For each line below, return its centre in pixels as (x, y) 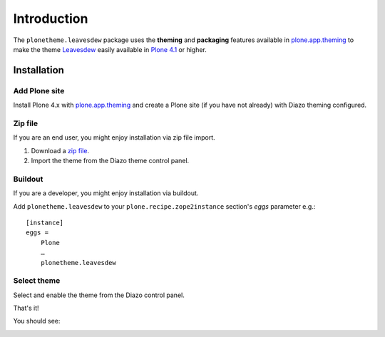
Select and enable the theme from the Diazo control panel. (99, 295)
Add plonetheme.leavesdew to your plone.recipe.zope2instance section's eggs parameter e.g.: (164, 206)
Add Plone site (39, 90)
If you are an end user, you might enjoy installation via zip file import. (114, 138)
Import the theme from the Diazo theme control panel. (110, 161)
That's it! (26, 308)
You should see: (37, 321)
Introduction (51, 19)
